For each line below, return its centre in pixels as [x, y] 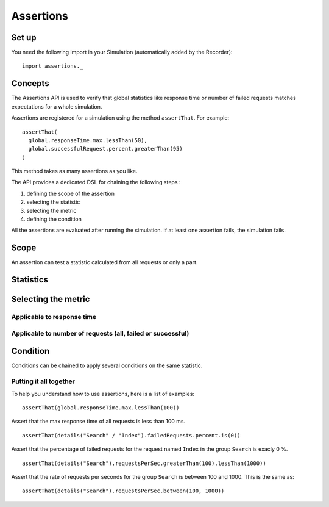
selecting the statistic [53, 202]
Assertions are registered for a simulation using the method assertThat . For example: [120, 118]
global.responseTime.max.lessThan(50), [88, 140]
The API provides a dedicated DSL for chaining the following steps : [96, 182]
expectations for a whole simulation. [57, 106]
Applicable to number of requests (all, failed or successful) [100, 333]
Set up [24, 38]
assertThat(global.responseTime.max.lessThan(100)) [101, 408]
